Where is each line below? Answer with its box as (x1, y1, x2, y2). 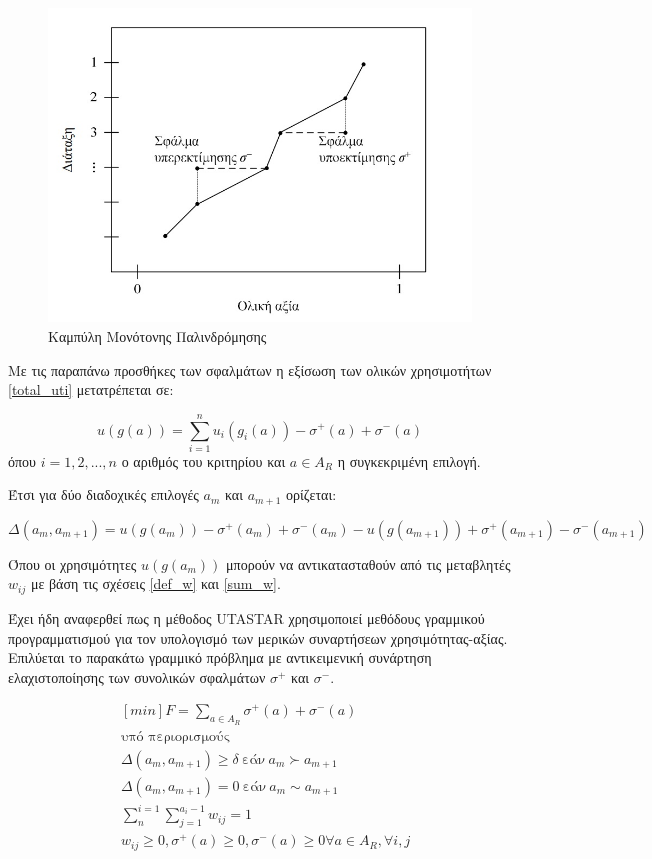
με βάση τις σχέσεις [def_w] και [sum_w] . (30, 573, 281, 594)
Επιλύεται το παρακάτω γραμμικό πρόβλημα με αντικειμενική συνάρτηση (8, 647, 432, 668)
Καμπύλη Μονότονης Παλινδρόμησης (48, 325, 267, 346)
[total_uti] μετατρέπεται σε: (8, 379, 174, 400)
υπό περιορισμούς (120, 729, 231, 744)
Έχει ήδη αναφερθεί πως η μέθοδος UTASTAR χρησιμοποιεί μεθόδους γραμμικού (8, 607, 485, 628)
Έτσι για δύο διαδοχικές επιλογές (8, 484, 199, 505)
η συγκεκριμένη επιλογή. (337, 450, 481, 471)
